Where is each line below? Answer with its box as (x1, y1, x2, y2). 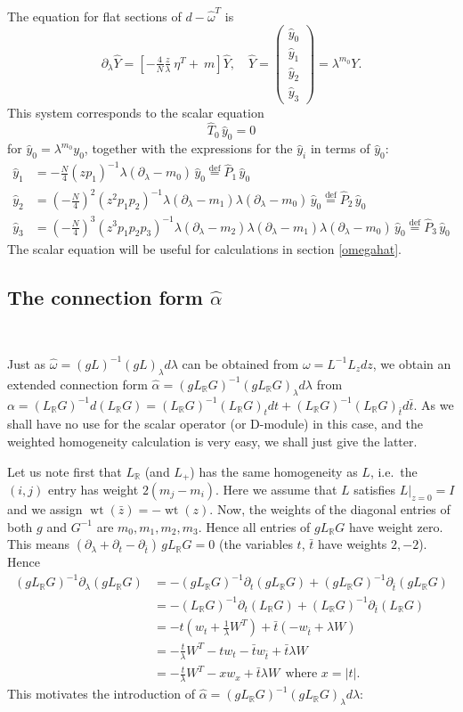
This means (7, 535, 70, 553)
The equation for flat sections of (7, 6, 182, 25)
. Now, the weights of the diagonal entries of (209, 499, 451, 518)
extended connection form (7, 374, 148, 393)
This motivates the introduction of (7, 684, 195, 703)
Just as (7, 354, 46, 372)
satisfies (353, 479, 396, 498)
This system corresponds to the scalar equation (7, 102, 264, 121)
